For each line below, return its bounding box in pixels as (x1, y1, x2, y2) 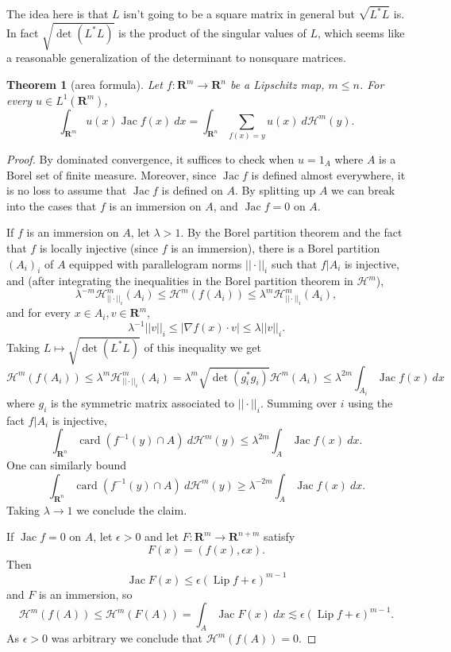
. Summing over (260, 394, 337, 411)
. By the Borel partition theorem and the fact (180, 224, 403, 241)
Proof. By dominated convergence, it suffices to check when (6, 150, 295, 167)
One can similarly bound (6, 457, 127, 473)
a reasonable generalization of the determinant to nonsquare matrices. (6, 49, 346, 66)
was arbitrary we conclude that (51, 630, 203, 646)
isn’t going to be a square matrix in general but (123, 6, 355, 22)
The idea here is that (6, 6, 109, 22)
